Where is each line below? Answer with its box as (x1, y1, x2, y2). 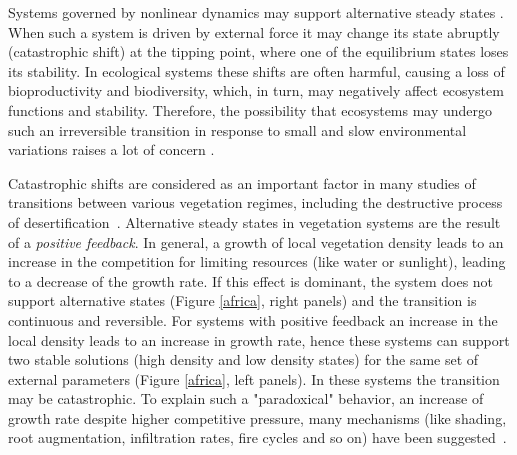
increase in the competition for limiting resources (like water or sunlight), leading (8, 251, 506, 272)
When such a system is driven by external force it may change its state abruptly (8, 21, 500, 42)
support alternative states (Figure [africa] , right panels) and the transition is (8, 290, 477, 311)
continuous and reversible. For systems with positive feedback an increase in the (8, 309, 498, 330)
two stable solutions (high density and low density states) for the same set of (8, 349, 479, 370)
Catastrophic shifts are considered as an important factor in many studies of (8, 172, 476, 193)
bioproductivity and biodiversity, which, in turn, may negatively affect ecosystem (8, 80, 504, 101)
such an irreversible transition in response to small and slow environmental (8, 119, 467, 140)
